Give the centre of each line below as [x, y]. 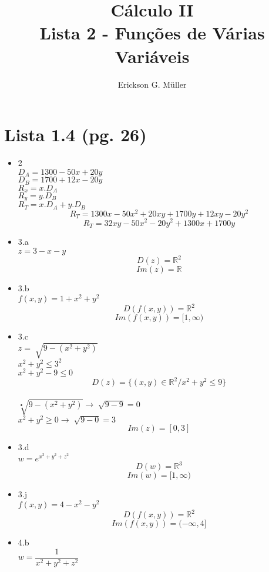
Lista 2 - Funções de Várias [152, 33]
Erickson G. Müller [152, 84]
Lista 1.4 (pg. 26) [75, 134]
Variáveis [152, 56]
